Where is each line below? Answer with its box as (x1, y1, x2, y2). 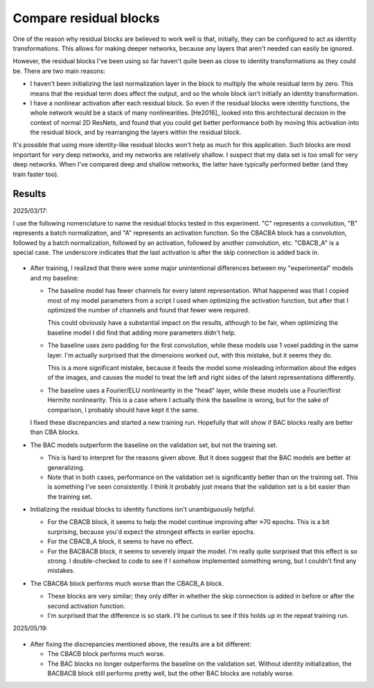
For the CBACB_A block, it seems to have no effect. (47, 537, 194, 546)
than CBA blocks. (30, 428, 80, 437)
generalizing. (47, 463, 85, 471)
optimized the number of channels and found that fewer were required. (47, 306, 250, 314)
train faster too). (12, 170, 59, 178)
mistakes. (47, 567, 75, 575)
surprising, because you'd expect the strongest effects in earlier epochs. (47, 528, 256, 536)
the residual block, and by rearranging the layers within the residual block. (30, 128, 242, 137)
